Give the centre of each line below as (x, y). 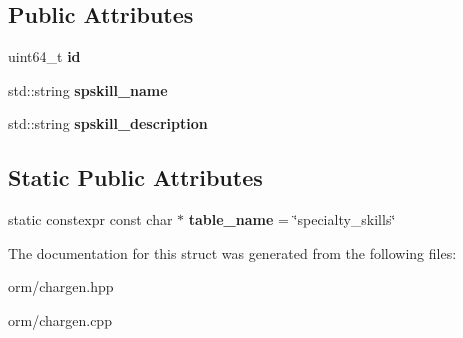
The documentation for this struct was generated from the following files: (232, 252)
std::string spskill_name (88, 89)
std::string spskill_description (108, 123)
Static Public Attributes (135, 177)
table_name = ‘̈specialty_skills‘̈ (292, 219)
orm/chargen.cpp (60, 319)
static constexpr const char (90, 219)
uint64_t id (44, 56)
